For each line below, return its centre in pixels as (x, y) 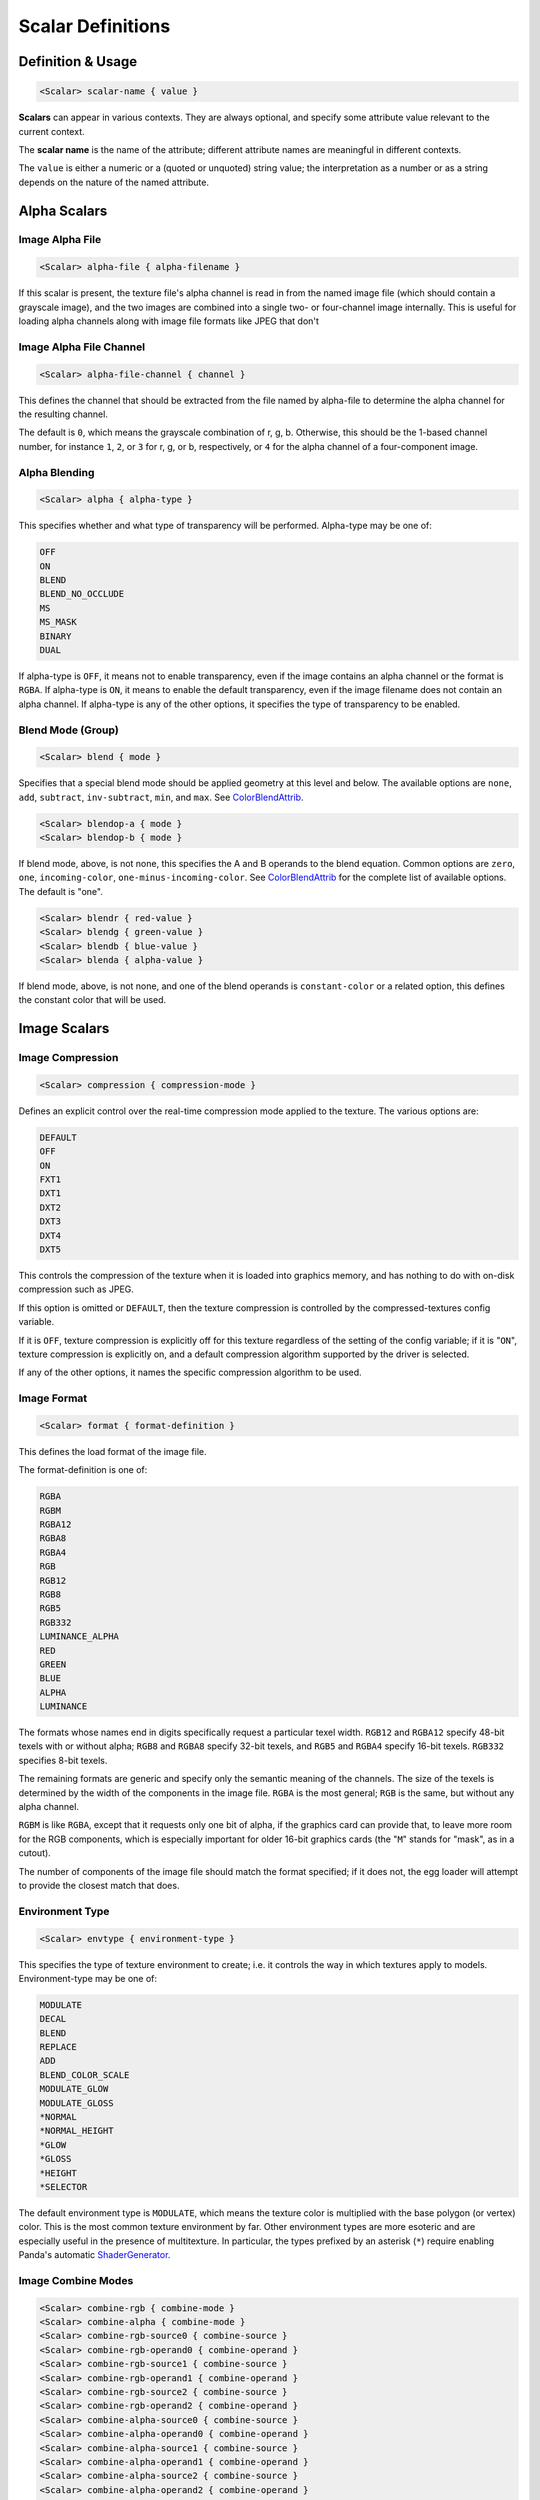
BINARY (55, 636)
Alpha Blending (56, 472)
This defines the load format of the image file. (112, 1451)
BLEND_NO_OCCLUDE (82, 594)
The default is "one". (61, 891)
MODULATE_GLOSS (76, 2103)
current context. (51, 131)
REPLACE (58, 2047)
